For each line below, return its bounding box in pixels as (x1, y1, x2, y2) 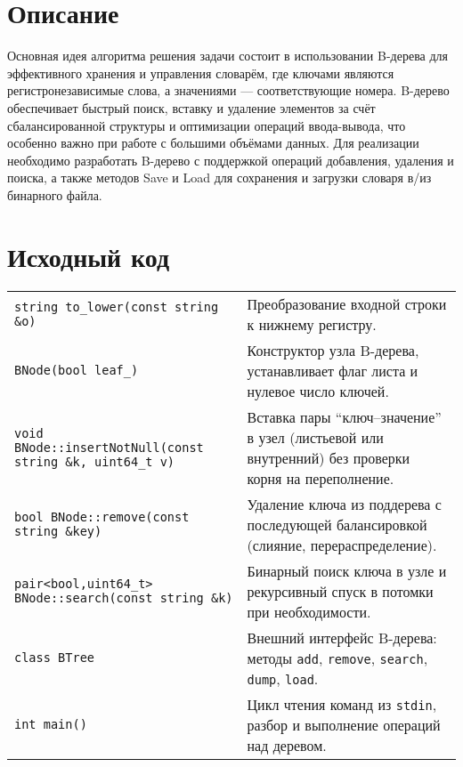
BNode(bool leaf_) (14, 363, 139, 378)
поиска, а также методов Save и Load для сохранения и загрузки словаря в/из (7, 168, 432, 187)
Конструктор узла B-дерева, (247, 339, 419, 360)
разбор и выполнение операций (247, 714, 441, 735)
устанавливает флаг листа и (247, 359, 418, 381)
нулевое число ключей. (247, 380, 389, 401)
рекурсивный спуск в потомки (247, 580, 434, 601)
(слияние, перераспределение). (247, 534, 437, 555)
